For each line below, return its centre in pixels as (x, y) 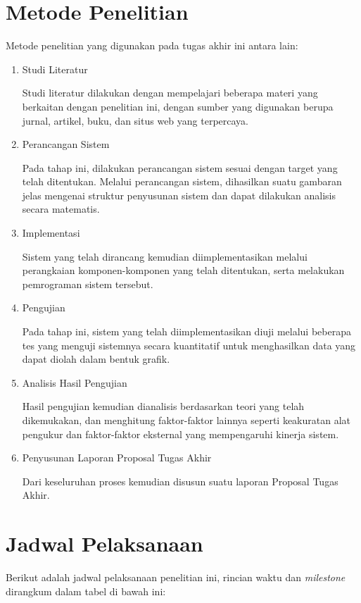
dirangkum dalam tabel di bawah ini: (86, 591)
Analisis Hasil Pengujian (75, 382)
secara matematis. (61, 209)
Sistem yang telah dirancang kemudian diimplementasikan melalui (165, 256)
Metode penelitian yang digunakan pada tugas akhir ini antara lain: (152, 45)
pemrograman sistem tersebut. (88, 284)
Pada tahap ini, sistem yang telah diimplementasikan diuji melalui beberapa (186, 331)
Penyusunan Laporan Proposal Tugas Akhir (117, 458)
